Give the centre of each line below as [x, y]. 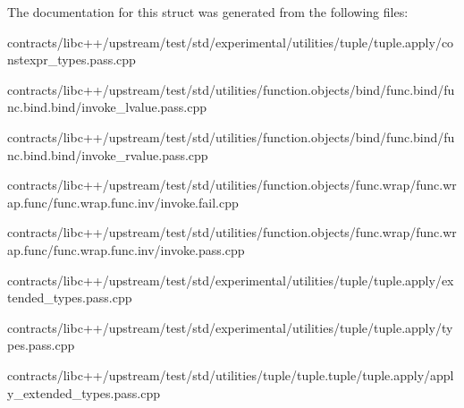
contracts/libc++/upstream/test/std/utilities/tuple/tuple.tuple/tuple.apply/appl [231, 374]
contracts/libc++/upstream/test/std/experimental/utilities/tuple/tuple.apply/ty [230, 327]
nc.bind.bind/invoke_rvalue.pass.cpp [108, 154]
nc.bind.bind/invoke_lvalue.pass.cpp [107, 107]
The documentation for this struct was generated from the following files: [208, 12]
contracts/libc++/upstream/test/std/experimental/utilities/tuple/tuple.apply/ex [231, 280]
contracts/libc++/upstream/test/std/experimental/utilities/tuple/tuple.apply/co [231, 42]
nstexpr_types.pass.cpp [72, 59]
